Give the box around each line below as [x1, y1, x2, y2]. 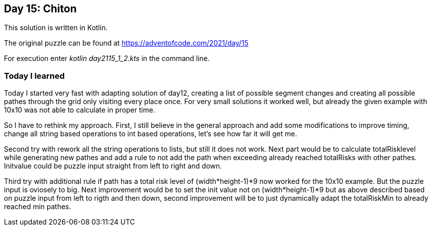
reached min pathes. [4, 202, 71, 211]
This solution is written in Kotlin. [4, 23, 108, 32]
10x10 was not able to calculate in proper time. [4, 106, 155, 115]
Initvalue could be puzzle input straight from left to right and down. [4, 162, 222, 171]
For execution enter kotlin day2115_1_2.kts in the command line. [4, 54, 210, 63]
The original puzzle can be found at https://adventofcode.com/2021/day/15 [4, 39, 248, 48]
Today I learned [4, 70, 65, 81]
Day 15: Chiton [4, 2, 77, 15]
